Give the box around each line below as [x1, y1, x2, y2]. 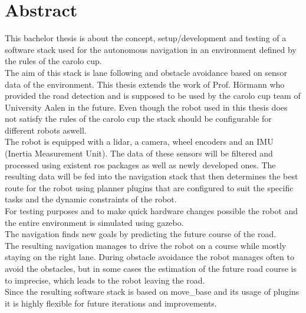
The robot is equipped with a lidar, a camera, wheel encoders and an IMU [5, 135, 274, 148]
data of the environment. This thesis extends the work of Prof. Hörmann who [5, 78, 285, 90]
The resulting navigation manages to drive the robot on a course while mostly [5, 239, 287, 251]
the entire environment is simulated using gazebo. [5, 216, 184, 228]
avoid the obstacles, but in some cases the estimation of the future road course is [5, 262, 297, 274]
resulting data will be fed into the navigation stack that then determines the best [5, 170, 298, 182]
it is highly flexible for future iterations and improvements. [5, 297, 217, 309]
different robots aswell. [5, 124, 87, 136]
